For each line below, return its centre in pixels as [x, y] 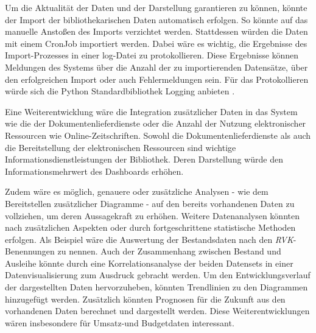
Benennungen [30, 251]
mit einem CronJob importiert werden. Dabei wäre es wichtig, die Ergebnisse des [156, 43]
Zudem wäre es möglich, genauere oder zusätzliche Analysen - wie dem [137, 191]
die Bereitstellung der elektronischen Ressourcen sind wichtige [121, 147]
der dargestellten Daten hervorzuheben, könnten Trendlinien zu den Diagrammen [156, 287]
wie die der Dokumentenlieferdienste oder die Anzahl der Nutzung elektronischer [156, 123]
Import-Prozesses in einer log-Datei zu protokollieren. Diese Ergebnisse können [152, 55]
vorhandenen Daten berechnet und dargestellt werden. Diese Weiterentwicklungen [157, 311]
